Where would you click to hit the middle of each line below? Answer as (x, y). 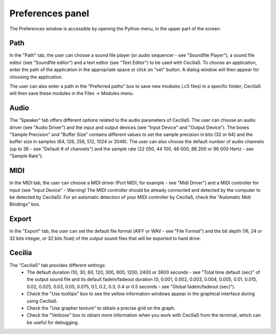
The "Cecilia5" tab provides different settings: (58, 265)
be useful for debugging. (53, 322)
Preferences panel (49, 13)
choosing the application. (36, 77)
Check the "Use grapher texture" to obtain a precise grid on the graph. (101, 308)
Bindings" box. (25, 204)
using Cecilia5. (42, 301)
